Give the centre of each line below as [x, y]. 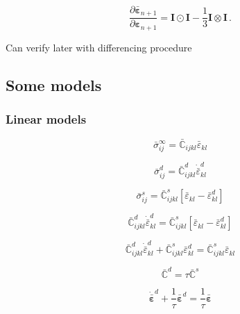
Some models [54, 84]
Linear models [46, 119]
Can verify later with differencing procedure [99, 47]
